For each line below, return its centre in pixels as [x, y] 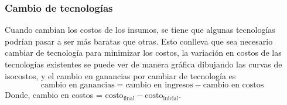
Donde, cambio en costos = [54, 95]
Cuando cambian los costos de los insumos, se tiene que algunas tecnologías [140, 30]
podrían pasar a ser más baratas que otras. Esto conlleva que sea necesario [139, 41]
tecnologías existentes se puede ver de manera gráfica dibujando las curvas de [143, 64]
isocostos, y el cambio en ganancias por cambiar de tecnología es [120, 75]
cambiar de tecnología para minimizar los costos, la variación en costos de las [143, 52]
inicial [171, 98]
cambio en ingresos [159, 85]
